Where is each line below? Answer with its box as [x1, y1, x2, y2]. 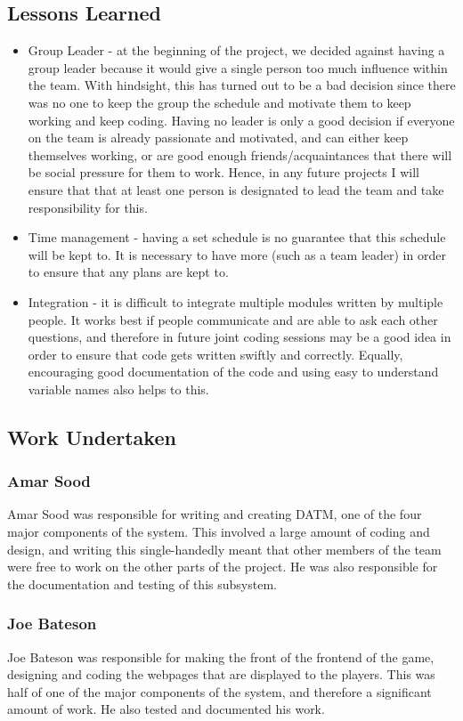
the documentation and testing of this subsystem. [7, 574, 277, 593]
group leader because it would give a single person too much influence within [28, 58, 448, 77]
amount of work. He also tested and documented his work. [7, 700, 325, 718]
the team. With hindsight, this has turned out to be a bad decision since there [28, 76, 456, 94]
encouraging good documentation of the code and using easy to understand [28, 362, 439, 381]
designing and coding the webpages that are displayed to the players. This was [7, 665, 435, 684]
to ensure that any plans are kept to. [28, 263, 229, 281]
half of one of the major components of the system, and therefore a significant [7, 682, 432, 701]
